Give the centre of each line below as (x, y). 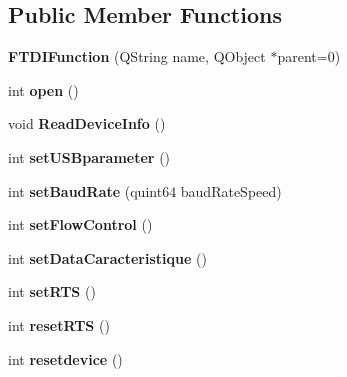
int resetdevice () (65, 358)
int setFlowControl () (80, 224)
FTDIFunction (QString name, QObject (137, 56)
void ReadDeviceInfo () (87, 123)
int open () (43, 89)
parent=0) (309, 56)
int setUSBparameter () (89, 156)
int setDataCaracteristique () (107, 257)
